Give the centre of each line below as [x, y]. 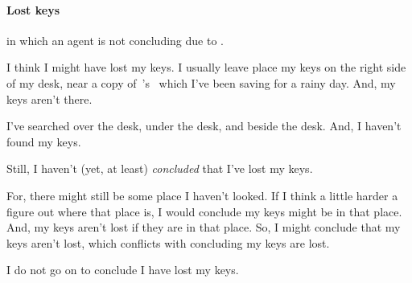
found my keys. [44, 141]
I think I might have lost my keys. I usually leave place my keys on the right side [206, 67]
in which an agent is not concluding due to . [115, 40]
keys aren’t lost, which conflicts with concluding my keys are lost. [168, 242]
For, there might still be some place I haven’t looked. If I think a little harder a [202, 195]
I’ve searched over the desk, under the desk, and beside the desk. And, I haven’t [204, 126]
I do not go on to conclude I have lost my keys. [123, 270]
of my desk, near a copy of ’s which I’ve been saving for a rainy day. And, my [201, 82]
